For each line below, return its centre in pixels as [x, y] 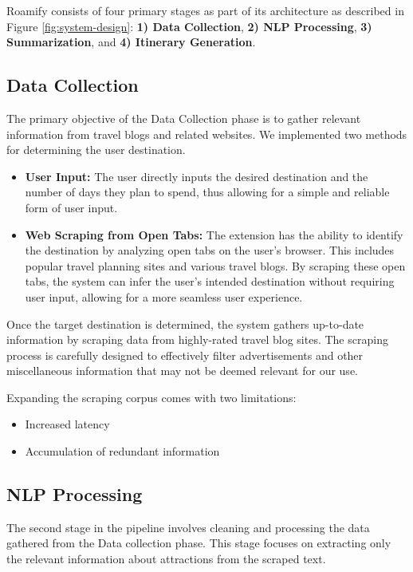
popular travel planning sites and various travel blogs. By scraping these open [215, 265]
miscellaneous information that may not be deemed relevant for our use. [182, 371]
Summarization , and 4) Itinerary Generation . [131, 42]
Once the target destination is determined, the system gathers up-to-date [185, 323]
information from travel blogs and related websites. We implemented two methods [207, 134]
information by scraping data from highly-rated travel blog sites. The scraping [197, 339]
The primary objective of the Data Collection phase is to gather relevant [184, 118]
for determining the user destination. [96, 150]
